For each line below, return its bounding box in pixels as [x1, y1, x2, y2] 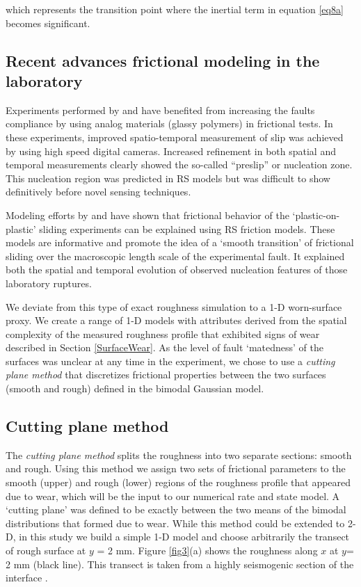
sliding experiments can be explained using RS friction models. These [39, 221, 335, 236]
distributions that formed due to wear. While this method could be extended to [6, 515, 345, 530]
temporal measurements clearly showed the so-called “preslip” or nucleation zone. [6, 157, 353, 172]
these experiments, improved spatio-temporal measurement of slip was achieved [6, 129, 344, 144]
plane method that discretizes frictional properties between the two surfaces [6, 367, 326, 382]
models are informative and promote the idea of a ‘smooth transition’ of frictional [6, 235, 354, 250]
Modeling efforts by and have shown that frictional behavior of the [6, 207, 289, 222]
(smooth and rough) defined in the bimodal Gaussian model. [6, 381, 264, 396]
